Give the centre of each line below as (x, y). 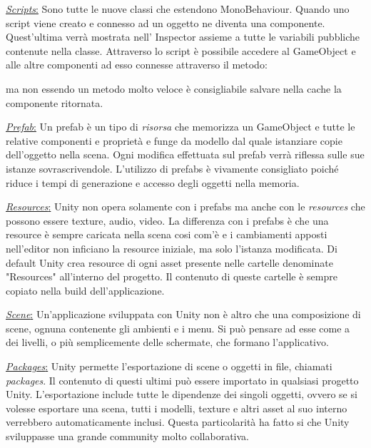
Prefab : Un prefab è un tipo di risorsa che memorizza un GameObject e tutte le (181, 127)
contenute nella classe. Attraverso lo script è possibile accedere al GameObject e (181, 50)
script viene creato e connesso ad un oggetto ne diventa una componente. (166, 22)
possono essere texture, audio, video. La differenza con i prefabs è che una (167, 220)
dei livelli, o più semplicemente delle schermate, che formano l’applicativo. (167, 342)
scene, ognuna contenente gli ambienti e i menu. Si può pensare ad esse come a (178, 328)
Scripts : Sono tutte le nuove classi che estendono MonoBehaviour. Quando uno (178, 9)
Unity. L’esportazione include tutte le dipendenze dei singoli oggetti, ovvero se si (182, 394)
